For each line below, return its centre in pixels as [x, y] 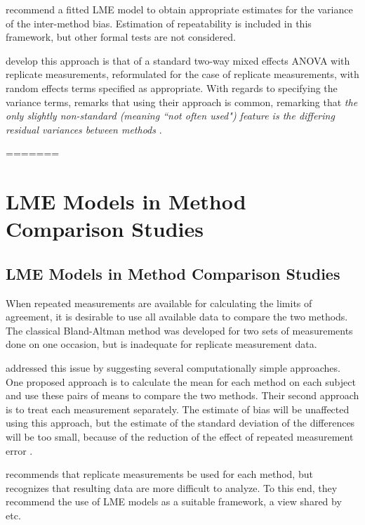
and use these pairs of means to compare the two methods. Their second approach [182, 395]
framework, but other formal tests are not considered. [121, 37]
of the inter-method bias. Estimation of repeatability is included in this [159, 23]
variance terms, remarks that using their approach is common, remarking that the [182, 102]
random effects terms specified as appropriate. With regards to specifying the [172, 87]
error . [19, 450]
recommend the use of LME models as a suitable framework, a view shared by [174, 501]
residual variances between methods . [84, 129]
